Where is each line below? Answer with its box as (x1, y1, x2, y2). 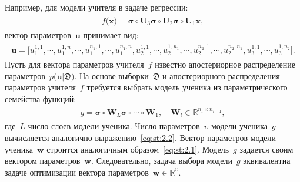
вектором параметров (5, 154, 81, 167)
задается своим (239, 143, 294, 155)
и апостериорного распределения (162, 69, 280, 82)
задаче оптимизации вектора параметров (5, 166, 149, 178)
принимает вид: (83, 28, 139, 41)
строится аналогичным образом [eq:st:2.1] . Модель (46, 143, 229, 155)
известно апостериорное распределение (155, 58, 295, 70)
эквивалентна (243, 154, 291, 167)
